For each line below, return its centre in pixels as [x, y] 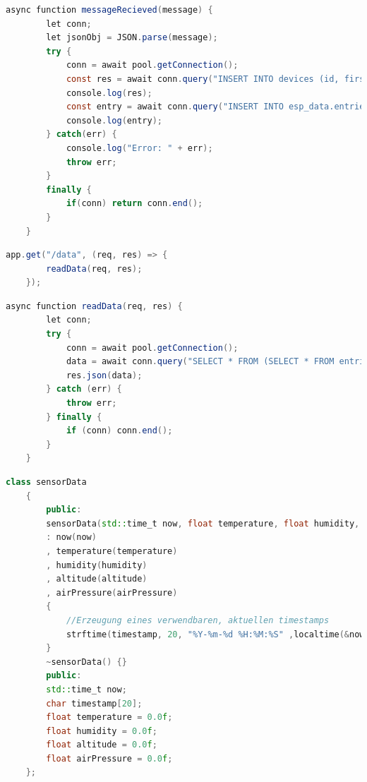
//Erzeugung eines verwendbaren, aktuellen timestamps [198, 620]
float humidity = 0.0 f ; [102, 731]
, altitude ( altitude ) [97, 579]
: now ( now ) [71, 537]
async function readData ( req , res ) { [94, 306]
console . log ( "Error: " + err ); [139, 148]
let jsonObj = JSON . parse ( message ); [132, 38]
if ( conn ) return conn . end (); [134, 204]
